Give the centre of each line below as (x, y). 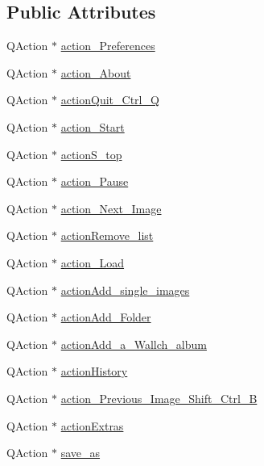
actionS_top (91, 154)
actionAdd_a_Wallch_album (134, 344)
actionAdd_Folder (106, 317)
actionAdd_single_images (125, 290)
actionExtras (92, 425)
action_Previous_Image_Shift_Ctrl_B (159, 398)
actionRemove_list (107, 235)
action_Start (93, 126)
